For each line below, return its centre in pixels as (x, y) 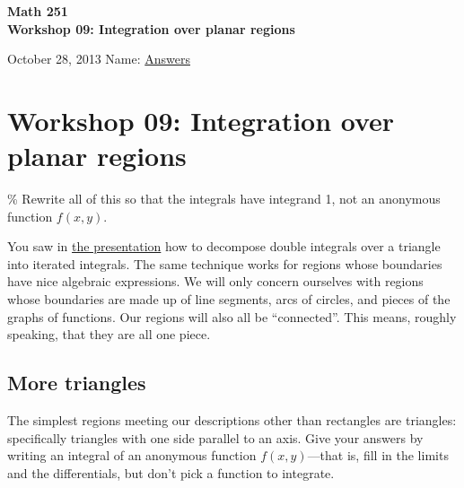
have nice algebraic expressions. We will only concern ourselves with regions (215, 281)
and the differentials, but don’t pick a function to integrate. (171, 472)
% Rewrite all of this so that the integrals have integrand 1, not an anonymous (224, 199)
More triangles (77, 383)
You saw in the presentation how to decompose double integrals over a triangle (224, 246)
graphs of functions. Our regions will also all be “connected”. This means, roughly (232, 316)
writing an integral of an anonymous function (132, 455)
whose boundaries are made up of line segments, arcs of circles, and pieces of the (229, 299)
